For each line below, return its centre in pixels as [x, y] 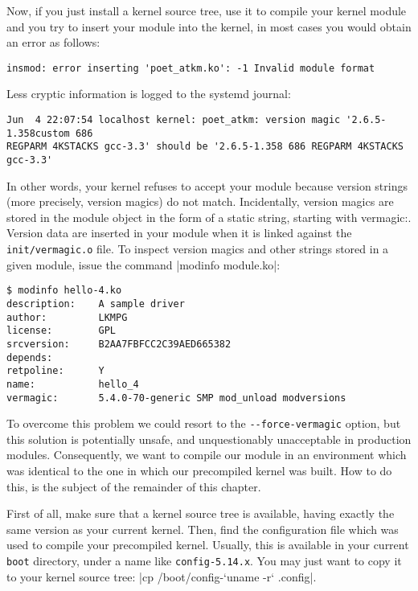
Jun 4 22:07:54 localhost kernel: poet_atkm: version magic [174, 120]
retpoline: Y [55, 371]
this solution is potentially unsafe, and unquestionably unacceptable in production [209, 439]
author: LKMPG [67, 317]
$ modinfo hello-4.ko [64, 291]
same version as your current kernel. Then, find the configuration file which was [203, 529]
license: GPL [61, 331]
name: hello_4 [73, 384]
